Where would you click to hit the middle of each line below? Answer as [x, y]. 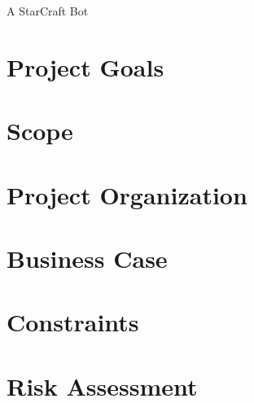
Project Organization [127, 194]
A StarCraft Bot [48, 11]
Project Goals [85, 66]
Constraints [73, 322]
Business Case [87, 258]
